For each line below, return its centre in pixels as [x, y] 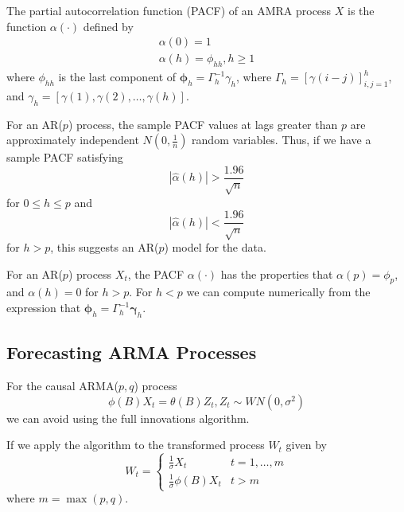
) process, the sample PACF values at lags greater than [203, 124]
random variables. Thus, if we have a [282, 140]
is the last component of [117, 77]
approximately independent [73, 140]
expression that [44, 308]
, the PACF [156, 274]
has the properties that [277, 274]
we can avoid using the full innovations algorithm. [128, 418]
